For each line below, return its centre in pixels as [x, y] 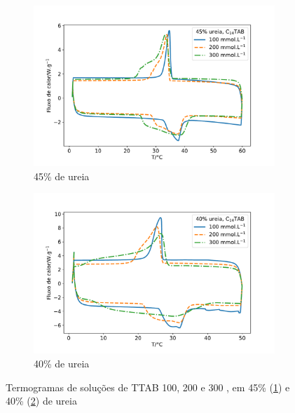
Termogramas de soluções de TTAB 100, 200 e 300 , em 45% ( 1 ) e [148, 387]
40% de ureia [62, 363]
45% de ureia [62, 176]
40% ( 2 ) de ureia [41, 401]
